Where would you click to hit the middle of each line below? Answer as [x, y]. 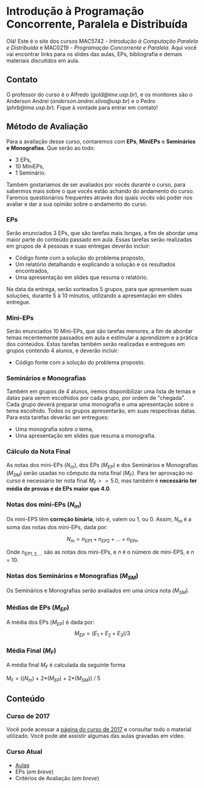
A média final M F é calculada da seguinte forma [66, 665]
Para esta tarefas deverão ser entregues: [58, 417]
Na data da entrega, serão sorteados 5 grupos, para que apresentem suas [99, 289]
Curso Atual [24, 752]
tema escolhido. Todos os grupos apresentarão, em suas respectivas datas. [101, 411]
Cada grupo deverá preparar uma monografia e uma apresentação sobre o [100, 405]
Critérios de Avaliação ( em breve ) [57, 778]
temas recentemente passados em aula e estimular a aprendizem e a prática [102, 338]
